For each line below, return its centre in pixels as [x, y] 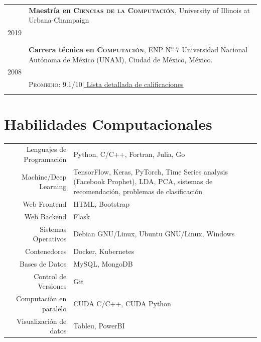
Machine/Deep [44, 176]
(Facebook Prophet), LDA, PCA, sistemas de [143, 181]
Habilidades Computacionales [108, 123]
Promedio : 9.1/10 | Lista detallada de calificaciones [106, 84]
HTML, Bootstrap [101, 203]
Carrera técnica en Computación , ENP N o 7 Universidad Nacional [138, 49]
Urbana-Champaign [59, 20]
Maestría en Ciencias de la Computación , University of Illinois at [140, 10]
